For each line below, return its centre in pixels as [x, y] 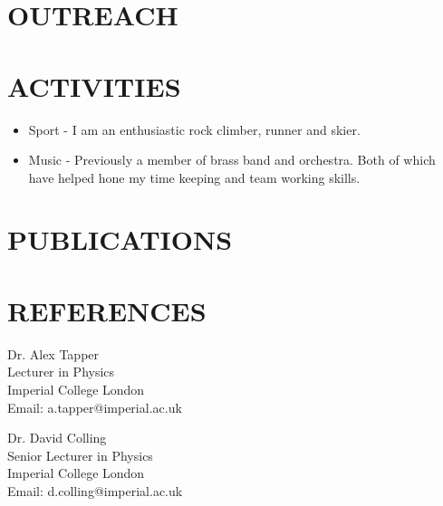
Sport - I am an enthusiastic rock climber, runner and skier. [194, 129]
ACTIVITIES [94, 86]
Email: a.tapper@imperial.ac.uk [95, 407]
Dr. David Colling [57, 438]
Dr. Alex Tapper [53, 353]
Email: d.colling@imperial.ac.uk [95, 490]
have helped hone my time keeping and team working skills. [194, 177]
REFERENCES [107, 310]
